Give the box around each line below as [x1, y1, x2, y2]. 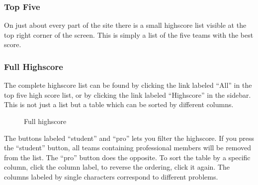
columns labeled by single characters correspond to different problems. [4, 171, 218, 182]
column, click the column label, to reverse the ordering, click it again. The [4, 162, 230, 172]
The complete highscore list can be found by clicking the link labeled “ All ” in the [4, 80, 252, 90]
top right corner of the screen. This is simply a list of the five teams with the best [4, 29, 254, 40]
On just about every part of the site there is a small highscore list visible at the [4, 20, 247, 30]
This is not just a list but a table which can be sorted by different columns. [4, 99, 234, 110]
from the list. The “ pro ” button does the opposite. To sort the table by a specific [4, 152, 251, 162]
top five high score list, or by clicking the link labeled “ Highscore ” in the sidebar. [4, 89, 251, 100]
